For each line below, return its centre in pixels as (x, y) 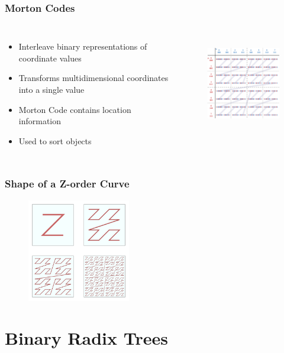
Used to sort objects (55, 140)
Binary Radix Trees (86, 338)
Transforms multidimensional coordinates (93, 78)
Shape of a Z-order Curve (67, 184)
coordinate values (50, 58)
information (40, 121)
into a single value (51, 89)
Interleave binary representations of (83, 46)
